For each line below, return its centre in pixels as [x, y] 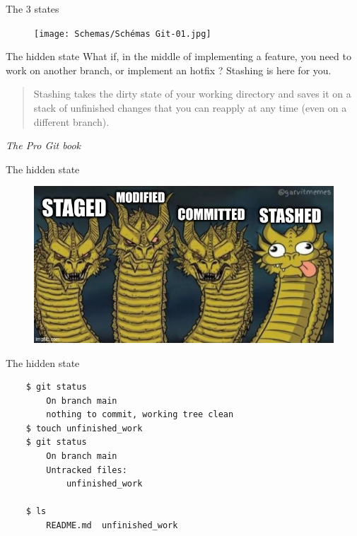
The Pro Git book [43, 145]
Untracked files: [87, 470]
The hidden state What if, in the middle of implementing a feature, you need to [178, 56]
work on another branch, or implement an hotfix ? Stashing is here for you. [169, 70]
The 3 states [33, 8]
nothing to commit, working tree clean [140, 415]
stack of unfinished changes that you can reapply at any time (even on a [190, 108]
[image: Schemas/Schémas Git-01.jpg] [123, 34]
